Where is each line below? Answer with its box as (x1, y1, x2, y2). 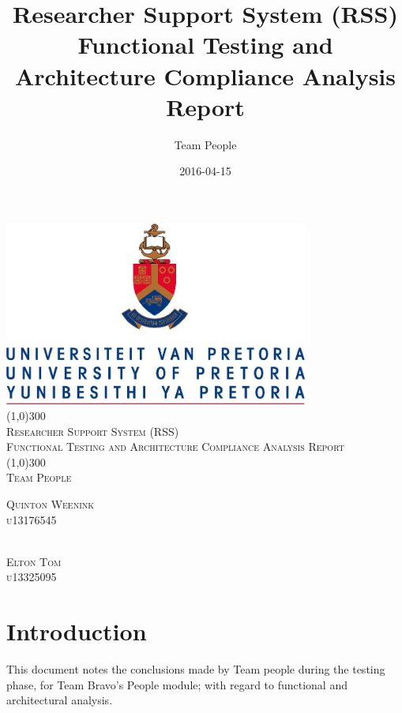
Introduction (6, 615, 147, 647)
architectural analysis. (6, 692, 113, 708)
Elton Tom (6, 553, 62, 569)
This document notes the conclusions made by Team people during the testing (6, 661, 385, 677)
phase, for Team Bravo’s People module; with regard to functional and (6, 676, 348, 692)
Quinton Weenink (6, 496, 95, 512)
